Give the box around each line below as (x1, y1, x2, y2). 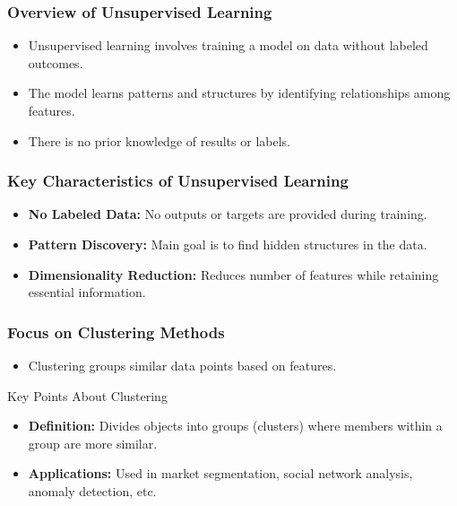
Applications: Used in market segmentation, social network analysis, (28, 464, 413, 483)
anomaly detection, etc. (28, 481, 157, 500)
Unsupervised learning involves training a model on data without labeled (28, 36, 428, 55)
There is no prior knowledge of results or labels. (28, 131, 290, 150)
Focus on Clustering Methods (7, 320, 225, 343)
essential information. (28, 283, 146, 301)
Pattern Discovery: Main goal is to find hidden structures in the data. (28, 235, 427, 253)
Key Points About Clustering (7, 386, 168, 405)
